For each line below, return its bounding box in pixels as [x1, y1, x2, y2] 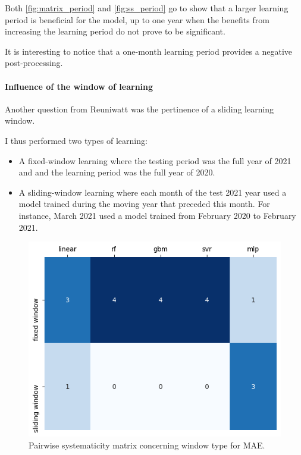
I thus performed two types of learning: [5, 134, 148, 146]
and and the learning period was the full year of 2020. [18, 166, 215, 178]
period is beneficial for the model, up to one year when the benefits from [5, 13, 269, 26]
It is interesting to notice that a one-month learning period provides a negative [5, 45, 292, 57]
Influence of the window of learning [5, 80, 153, 92]
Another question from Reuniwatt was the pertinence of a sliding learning [5, 102, 274, 115]
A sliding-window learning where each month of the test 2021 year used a [18, 186, 287, 198]
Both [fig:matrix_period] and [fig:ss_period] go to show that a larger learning [5, 2, 289, 14]
